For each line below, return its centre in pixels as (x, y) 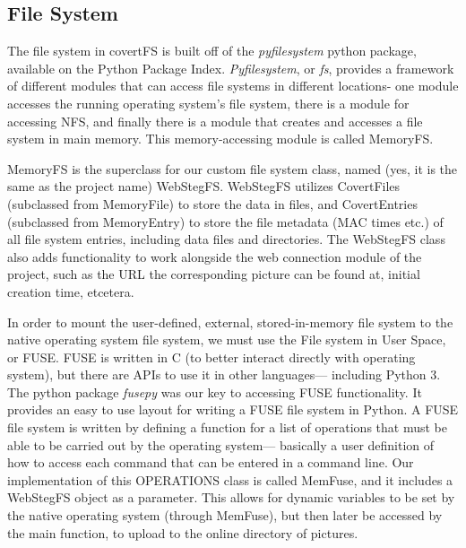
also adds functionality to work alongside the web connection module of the (215, 256)
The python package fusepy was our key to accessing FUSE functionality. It (215, 391)
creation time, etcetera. (71, 291)
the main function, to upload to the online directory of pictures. (183, 532)
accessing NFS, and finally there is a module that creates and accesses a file (215, 121)
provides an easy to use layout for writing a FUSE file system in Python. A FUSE (233, 409)
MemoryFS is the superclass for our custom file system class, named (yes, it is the (233, 168)
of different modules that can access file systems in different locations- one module (233, 86)
